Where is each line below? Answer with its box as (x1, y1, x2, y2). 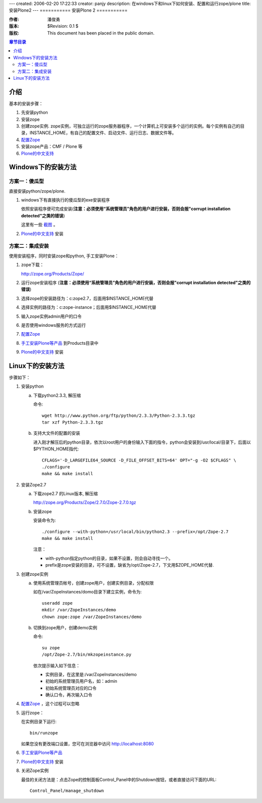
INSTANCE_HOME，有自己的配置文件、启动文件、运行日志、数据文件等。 (29, 130, 177, 136)
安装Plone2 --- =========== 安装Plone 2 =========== (9, 7, 128, 13)
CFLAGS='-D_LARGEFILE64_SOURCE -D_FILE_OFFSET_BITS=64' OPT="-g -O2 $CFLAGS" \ (42, 457, 236, 463)
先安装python (21, 109, 48, 115)
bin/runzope (30, 730, 58, 735)
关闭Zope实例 (21, 767, 49, 773)
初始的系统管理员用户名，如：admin (45, 678, 117, 684)
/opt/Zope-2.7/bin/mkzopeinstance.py (42, 652, 132, 658)
